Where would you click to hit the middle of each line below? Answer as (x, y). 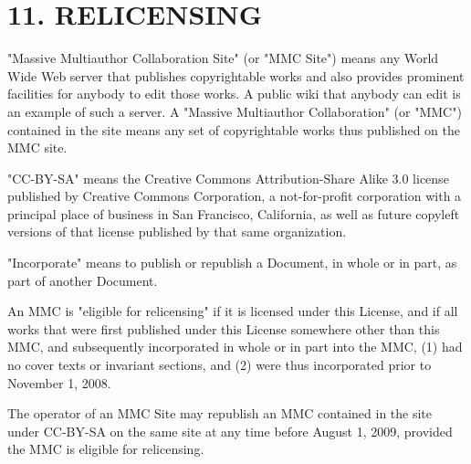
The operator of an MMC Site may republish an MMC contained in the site (220, 413)
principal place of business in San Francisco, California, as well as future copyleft (234, 213)
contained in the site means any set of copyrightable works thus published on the (234, 129)
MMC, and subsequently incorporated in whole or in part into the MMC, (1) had (235, 347)
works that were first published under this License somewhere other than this (224, 328)
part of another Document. (83, 280)
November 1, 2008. (59, 382)
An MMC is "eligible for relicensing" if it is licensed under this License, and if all (233, 311)
